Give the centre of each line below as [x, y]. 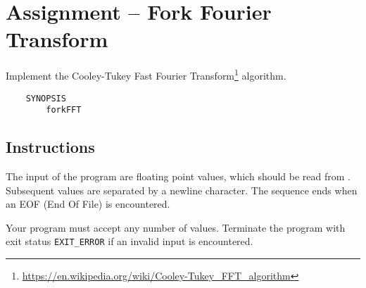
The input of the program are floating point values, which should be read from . [178, 176]
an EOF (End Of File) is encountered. [88, 204]
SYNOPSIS [46, 98]
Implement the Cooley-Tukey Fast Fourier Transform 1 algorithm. [146, 74]
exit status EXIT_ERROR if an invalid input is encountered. [130, 241]
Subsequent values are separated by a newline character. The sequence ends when [182, 190]
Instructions [50, 147]
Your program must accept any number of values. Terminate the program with [176, 227]
